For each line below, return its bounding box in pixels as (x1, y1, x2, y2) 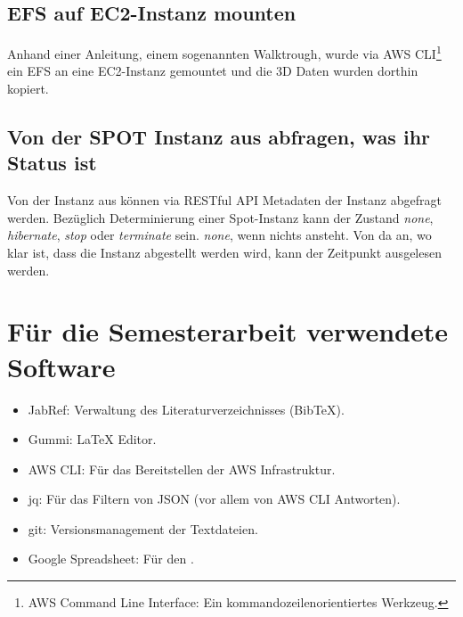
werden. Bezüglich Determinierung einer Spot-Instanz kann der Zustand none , (7, 208, 434, 226)
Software (7, 348, 116, 384)
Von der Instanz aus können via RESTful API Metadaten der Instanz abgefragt (7, 191, 442, 210)
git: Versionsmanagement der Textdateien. (28, 519, 258, 538)
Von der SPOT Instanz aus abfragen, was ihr (7, 123, 431, 151)
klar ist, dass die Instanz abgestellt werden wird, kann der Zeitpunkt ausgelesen (7, 243, 442, 262)
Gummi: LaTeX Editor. (28, 430, 157, 448)
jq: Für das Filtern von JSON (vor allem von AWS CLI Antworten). (28, 489, 401, 508)
